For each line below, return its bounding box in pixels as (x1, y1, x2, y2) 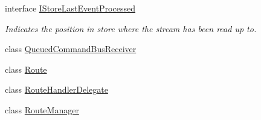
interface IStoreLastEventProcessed (5, 2, 135, 14)
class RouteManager (5, 103, 79, 116)
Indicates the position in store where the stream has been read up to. (5, 22, 257, 35)
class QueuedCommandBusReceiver (5, 42, 137, 55)
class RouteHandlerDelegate (5, 83, 108, 96)
